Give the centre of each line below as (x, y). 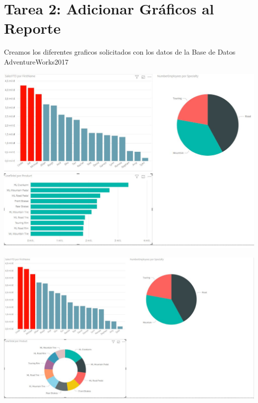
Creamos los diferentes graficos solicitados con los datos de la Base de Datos (120, 52)
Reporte (32, 28)
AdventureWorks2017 (36, 61)
